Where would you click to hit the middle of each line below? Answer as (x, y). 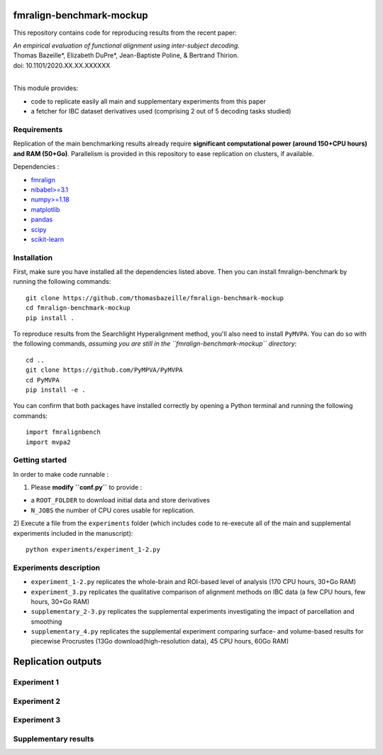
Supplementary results (54, 739)
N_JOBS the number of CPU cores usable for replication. (113, 510)
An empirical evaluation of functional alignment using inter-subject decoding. (127, 45)
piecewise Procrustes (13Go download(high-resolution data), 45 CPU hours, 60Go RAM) (160, 641)
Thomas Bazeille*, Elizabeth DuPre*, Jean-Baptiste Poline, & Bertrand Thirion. (126, 55)
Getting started (40, 460)
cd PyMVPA (43, 380)
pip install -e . (56, 390)
